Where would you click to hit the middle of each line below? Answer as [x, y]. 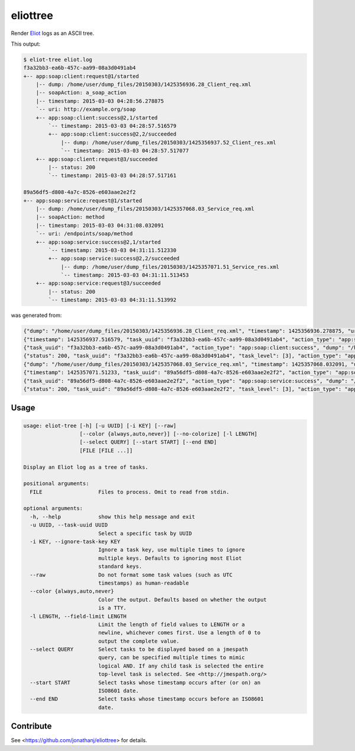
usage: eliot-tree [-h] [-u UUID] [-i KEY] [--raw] [100, 426]
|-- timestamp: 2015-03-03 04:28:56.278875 [100, 101]
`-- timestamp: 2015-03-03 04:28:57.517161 [112, 176]
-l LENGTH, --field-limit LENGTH [78, 616]
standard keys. [120, 567]
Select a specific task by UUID [145, 533]
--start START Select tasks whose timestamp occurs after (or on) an [145, 682]
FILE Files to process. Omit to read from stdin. [130, 492]
